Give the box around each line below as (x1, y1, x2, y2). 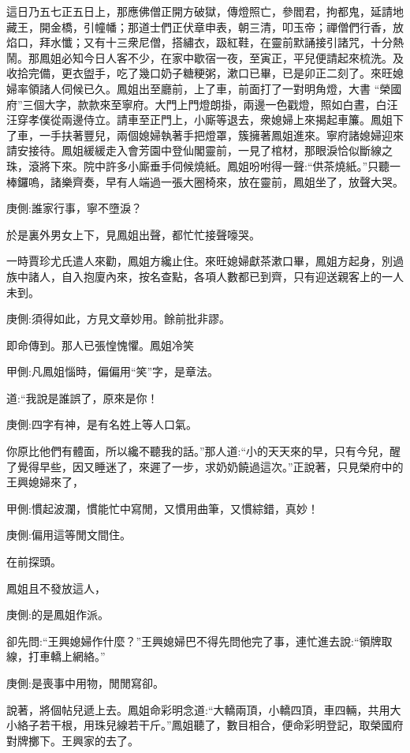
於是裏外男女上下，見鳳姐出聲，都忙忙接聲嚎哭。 (6, 226, 260, 242)
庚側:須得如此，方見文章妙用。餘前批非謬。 (6, 310, 230, 327)
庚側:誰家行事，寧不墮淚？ (6, 200, 142, 216)
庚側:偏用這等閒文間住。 (6, 526, 131, 543)
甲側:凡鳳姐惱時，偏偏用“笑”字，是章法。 (6, 363, 219, 380)
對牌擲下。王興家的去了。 (6, 732, 139, 748)
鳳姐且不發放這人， (6, 579, 106, 596)
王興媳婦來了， (6, 474, 84, 490)
